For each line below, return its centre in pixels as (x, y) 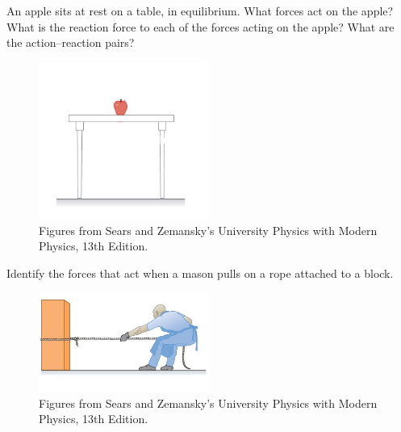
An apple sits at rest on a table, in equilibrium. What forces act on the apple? (200, 10)
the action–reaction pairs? (71, 42)
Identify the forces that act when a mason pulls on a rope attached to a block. (200, 273)
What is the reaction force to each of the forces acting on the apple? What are (200, 26)
